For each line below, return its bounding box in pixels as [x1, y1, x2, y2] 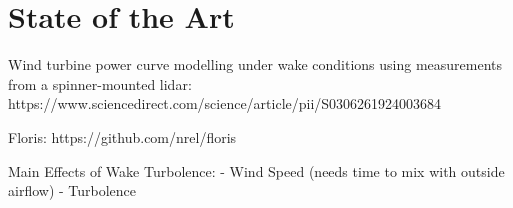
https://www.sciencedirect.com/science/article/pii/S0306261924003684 [8, 93, 442, 114]
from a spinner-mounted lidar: [8, 73, 192, 94]
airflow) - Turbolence [8, 180, 137, 201]
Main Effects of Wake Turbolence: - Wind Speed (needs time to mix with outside [8, 160, 505, 181]
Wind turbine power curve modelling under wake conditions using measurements [8, 54, 503, 75]
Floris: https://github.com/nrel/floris [8, 126, 237, 147]
